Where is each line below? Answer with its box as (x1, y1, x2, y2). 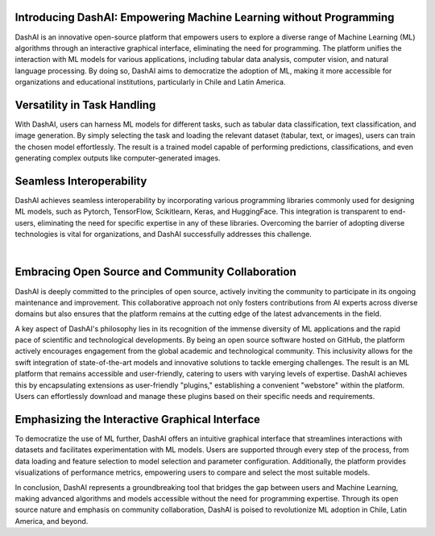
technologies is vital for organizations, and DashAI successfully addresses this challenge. (14, 230, 312, 239)
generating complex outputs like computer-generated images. (14, 153, 221, 163)
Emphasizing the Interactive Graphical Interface (14, 412, 261, 426)
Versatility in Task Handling (14, 98, 156, 112)
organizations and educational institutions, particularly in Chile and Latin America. (14, 77, 286, 87)
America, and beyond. (14, 516, 89, 526)
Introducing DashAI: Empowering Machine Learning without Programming (14, 10, 395, 24)
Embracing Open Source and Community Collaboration (14, 265, 297, 279)
